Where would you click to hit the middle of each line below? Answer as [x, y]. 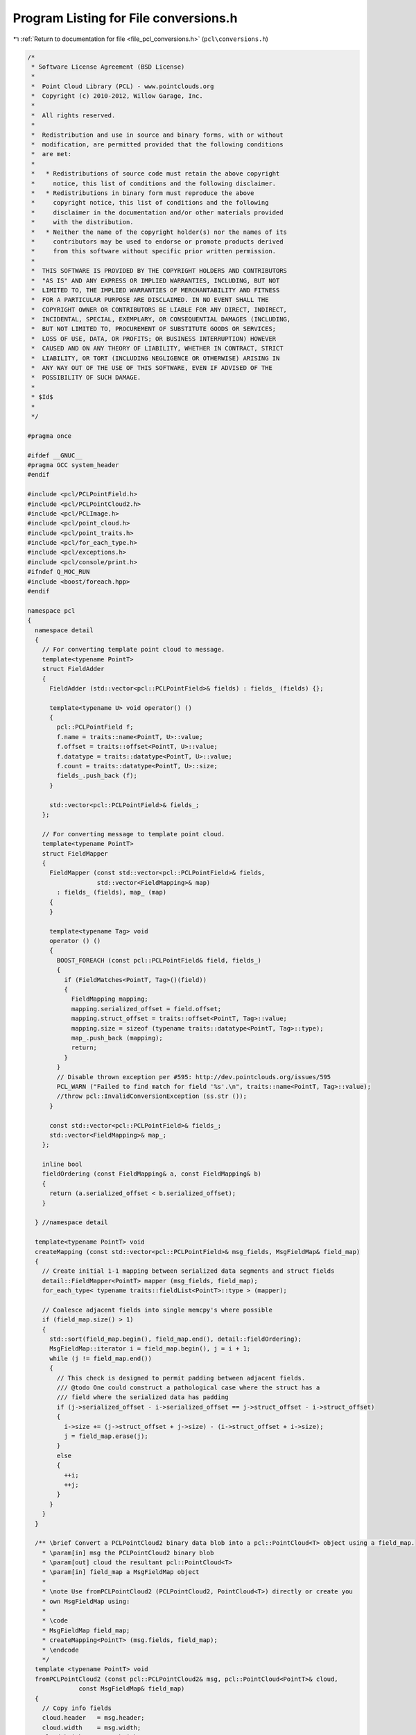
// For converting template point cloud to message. [133, 650]
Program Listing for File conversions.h [125, 18]
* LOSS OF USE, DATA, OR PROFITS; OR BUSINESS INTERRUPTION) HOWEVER [154, 339]
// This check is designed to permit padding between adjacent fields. [181, 1378]
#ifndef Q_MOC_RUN [59, 572]
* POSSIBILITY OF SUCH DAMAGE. [86, 378]
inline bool [62, 1165]
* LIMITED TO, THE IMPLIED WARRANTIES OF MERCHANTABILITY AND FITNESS [156, 290]
